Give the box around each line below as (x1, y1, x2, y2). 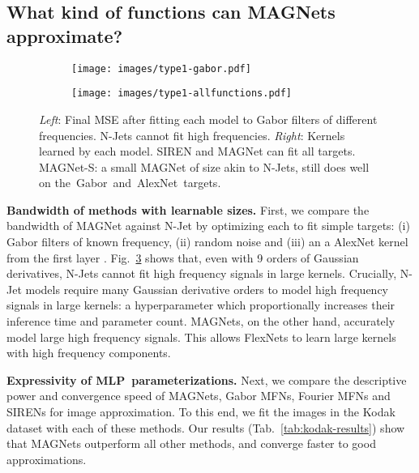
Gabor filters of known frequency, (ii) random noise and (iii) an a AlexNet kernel (6, 233, 408, 250)
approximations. (6, 450, 87, 467)
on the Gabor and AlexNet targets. (39, 174, 221, 191)
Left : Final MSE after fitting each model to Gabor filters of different (39, 110, 378, 127)
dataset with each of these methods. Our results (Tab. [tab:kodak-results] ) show (6, 419, 405, 436)
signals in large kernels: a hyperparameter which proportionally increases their (6, 296, 395, 313)
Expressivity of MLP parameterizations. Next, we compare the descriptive (6, 371, 407, 388)
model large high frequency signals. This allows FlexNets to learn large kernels (6, 328, 396, 345)
